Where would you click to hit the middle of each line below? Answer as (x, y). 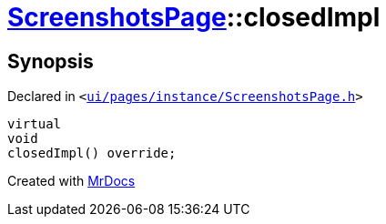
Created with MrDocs (71, 181)
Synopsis (51, 61)
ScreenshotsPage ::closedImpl (194, 17)
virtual (35, 124)
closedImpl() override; (92, 153)
